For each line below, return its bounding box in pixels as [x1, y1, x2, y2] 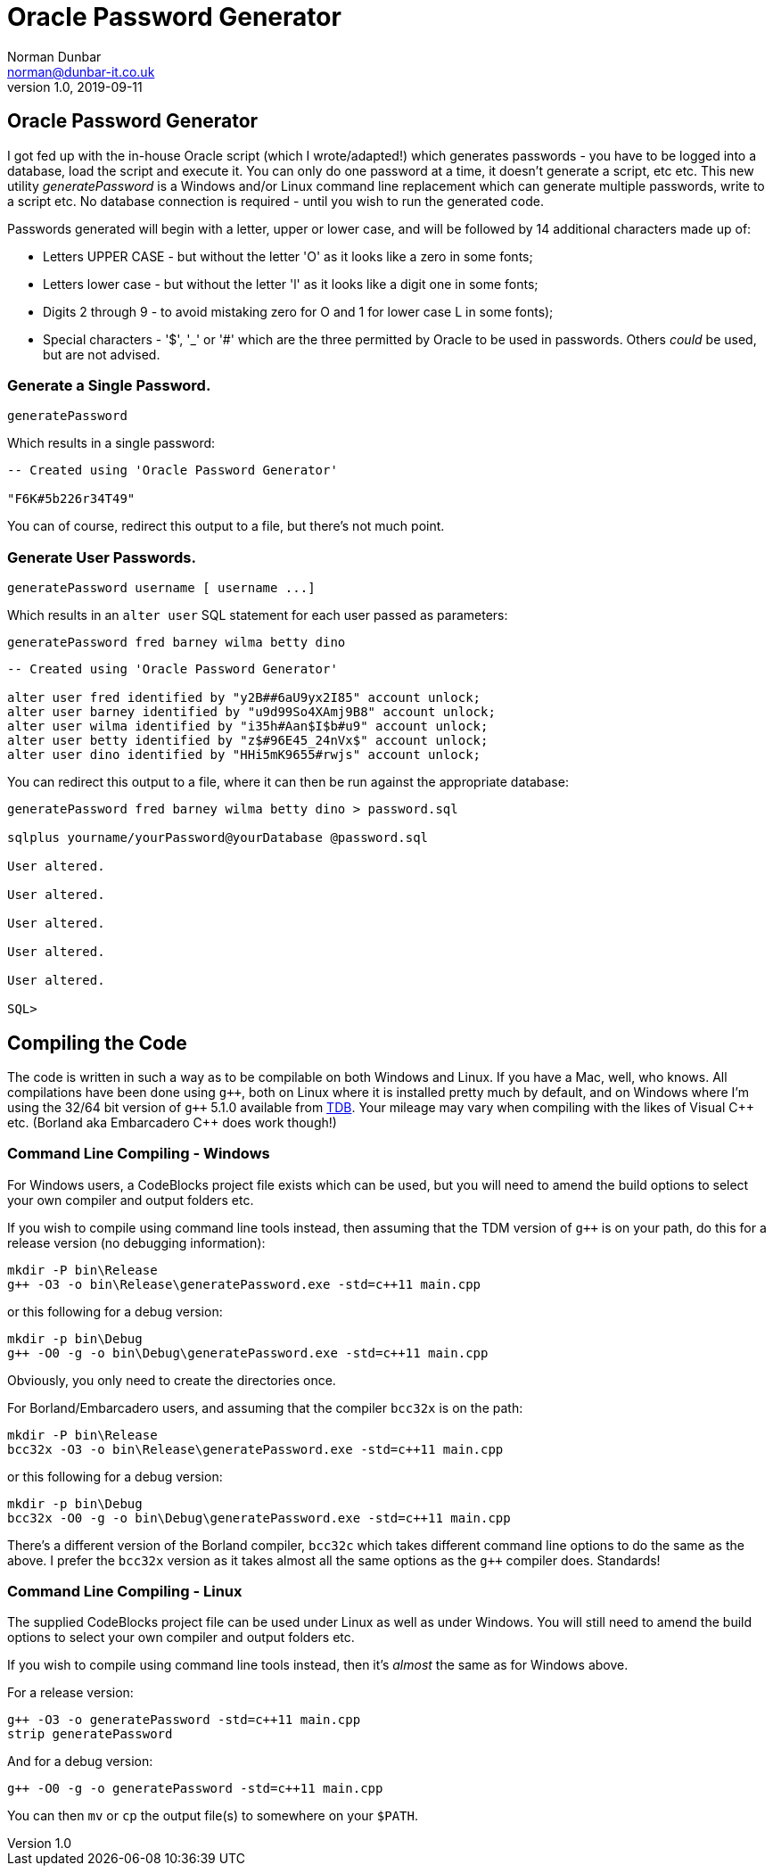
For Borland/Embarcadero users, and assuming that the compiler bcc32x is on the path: [7, 1399, 523, 1415]
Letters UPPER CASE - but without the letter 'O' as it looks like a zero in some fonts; [43, 248, 533, 264]
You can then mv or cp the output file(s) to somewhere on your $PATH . [7, 1808, 418, 1824]
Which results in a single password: [7, 435, 216, 451]
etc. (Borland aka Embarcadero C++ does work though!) [7, 1114, 337, 1130]
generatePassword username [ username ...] [7, 581, 316, 596]
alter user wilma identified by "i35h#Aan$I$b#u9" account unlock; [7, 719, 489, 734]
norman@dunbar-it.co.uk [7, 63, 155, 79]
